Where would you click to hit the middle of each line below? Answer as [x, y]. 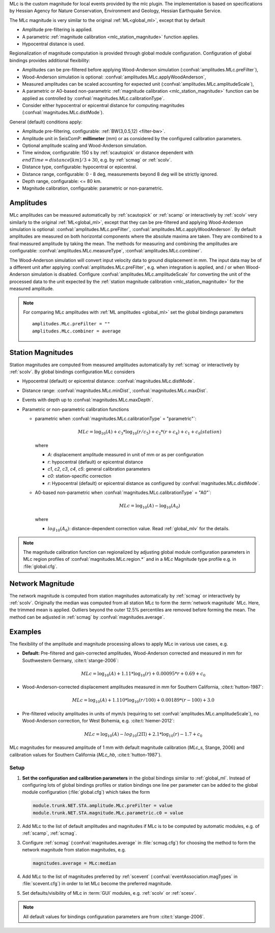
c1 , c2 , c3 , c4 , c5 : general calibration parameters [99, 469]
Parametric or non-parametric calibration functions [76, 409]
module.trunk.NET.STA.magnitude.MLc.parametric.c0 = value [108, 813]
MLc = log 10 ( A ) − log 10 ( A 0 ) [149, 506]
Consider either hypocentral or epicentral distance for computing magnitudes [103, 106]
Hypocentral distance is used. [53, 44]
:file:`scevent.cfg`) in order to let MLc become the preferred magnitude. [97, 884]
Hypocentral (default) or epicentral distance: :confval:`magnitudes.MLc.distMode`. [108, 381]
